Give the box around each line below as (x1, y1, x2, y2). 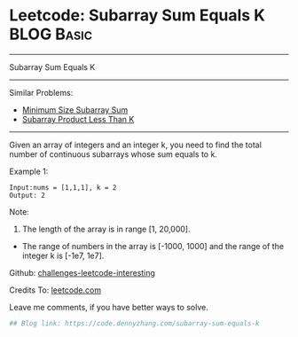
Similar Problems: (9, 87, 74, 98)
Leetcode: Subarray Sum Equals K (9, 5, 266, 26)
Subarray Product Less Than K (21, 114, 135, 124)
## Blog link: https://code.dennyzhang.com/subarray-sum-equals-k (9, 318, 260, 328)
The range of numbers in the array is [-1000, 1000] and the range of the (21, 240, 285, 251)
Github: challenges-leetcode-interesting (9, 267, 155, 278)
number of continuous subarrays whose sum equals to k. (9, 148, 217, 160)
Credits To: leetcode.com (9, 285, 102, 295)
